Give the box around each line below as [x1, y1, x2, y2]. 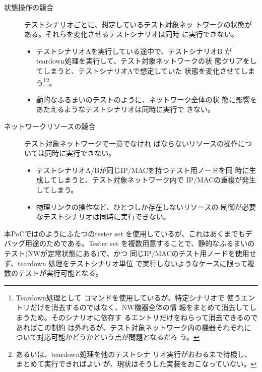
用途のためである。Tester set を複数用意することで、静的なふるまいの [25, 238, 255, 249]
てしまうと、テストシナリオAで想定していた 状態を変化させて [36, 65, 241, 76]
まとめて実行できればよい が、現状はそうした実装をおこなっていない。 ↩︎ [16, 358, 257, 369]
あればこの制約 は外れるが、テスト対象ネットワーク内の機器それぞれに [16, 322, 251, 332]
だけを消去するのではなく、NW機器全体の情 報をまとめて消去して [30, 302, 249, 313]
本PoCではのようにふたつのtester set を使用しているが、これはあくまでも [4, 228, 245, 238]
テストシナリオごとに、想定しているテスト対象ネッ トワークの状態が [24, 19, 252, 29]
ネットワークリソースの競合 [4, 121, 96, 131]
